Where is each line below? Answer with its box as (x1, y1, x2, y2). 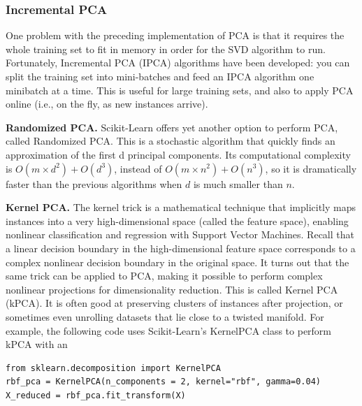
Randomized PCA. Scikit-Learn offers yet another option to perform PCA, (6, 119, 338, 134)
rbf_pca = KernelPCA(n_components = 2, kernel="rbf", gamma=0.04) (6, 377, 321, 387)
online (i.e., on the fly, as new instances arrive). (6, 96, 208, 111)
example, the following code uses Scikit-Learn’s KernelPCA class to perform (6, 323, 332, 338)
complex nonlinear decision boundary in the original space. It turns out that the (6, 254, 349, 269)
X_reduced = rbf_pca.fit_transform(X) (6, 390, 186, 400)
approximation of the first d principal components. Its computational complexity (6, 147, 351, 161)
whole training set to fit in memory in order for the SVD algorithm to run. (6, 41, 326, 56)
